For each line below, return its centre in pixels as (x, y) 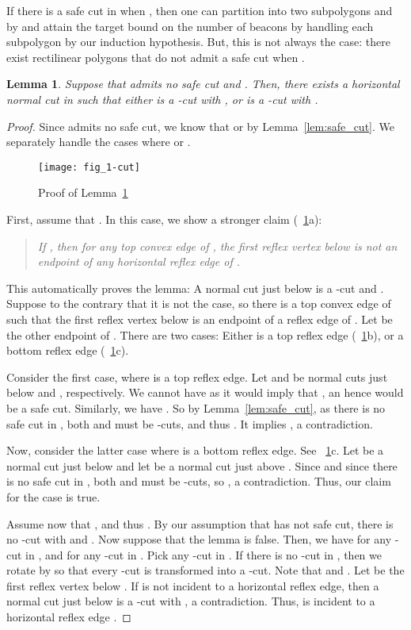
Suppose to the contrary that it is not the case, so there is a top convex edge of (199, 303)
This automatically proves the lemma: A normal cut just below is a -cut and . (195, 288)
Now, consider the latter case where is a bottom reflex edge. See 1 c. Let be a (195, 450)
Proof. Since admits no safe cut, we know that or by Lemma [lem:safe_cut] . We (200, 126)
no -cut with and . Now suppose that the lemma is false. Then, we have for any (199, 539)
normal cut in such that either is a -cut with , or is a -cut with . (162, 99)
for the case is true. (53, 496)
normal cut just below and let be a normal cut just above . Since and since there (202, 465)
